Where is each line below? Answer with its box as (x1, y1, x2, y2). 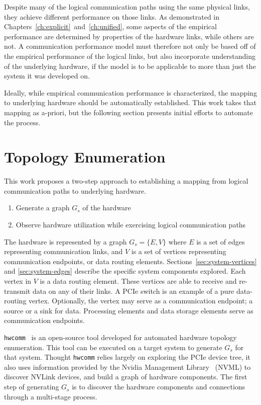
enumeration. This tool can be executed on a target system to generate (4, 342, 222, 352)
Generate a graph (16, 202, 70, 213)
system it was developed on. (4, 70, 90, 81)
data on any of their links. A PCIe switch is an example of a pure (32, 285, 234, 296)
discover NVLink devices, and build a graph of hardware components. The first (4, 371, 247, 382)
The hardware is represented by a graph (4, 236, 127, 247)
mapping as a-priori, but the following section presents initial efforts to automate (4, 107, 253, 117)
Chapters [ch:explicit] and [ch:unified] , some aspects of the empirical (4, 21, 217, 32)
